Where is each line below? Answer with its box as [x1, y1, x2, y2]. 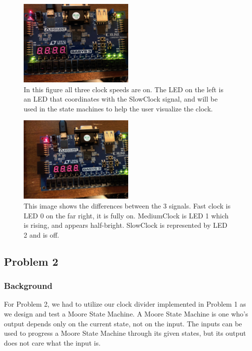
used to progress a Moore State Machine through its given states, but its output [4, 328, 246, 338]
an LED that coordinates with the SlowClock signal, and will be [24, 94, 218, 104]
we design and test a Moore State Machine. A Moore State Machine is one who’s [4, 308, 249, 318]
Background [4, 280, 53, 292]
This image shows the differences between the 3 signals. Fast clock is [24, 200, 231, 211]
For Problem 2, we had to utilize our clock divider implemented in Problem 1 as [4, 299, 246, 309]
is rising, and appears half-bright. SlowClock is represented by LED [24, 220, 228, 230]
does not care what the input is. [4, 337, 101, 348]
